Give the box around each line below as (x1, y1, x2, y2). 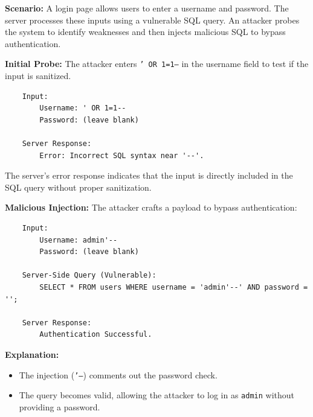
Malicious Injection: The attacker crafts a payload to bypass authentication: (5, 201, 297, 214)
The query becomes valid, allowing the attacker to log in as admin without (19, 389, 295, 401)
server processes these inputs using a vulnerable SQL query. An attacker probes (5, 13, 300, 26)
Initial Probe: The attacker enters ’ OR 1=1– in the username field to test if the (5, 57, 309, 70)
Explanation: (5, 348, 59, 360)
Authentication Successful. (39, 330, 152, 339)
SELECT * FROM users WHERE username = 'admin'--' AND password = (39, 282, 308, 291)
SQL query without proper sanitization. (5, 180, 152, 193)
